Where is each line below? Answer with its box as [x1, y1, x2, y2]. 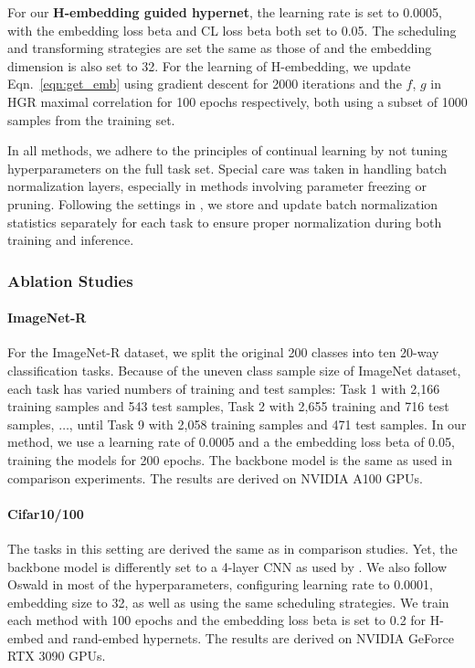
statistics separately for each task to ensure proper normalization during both [7, 212, 442, 231]
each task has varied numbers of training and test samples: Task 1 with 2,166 [7, 378, 440, 398]
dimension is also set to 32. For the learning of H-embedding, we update [7, 56, 411, 75]
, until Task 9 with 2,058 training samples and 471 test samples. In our [69, 414, 467, 433]
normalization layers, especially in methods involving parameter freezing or [7, 176, 427, 196]
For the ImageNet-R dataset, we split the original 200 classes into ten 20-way [7, 343, 439, 362]
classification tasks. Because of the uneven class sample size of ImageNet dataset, [7, 360, 461, 379]
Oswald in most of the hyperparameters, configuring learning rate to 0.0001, [7, 575, 433, 594]
